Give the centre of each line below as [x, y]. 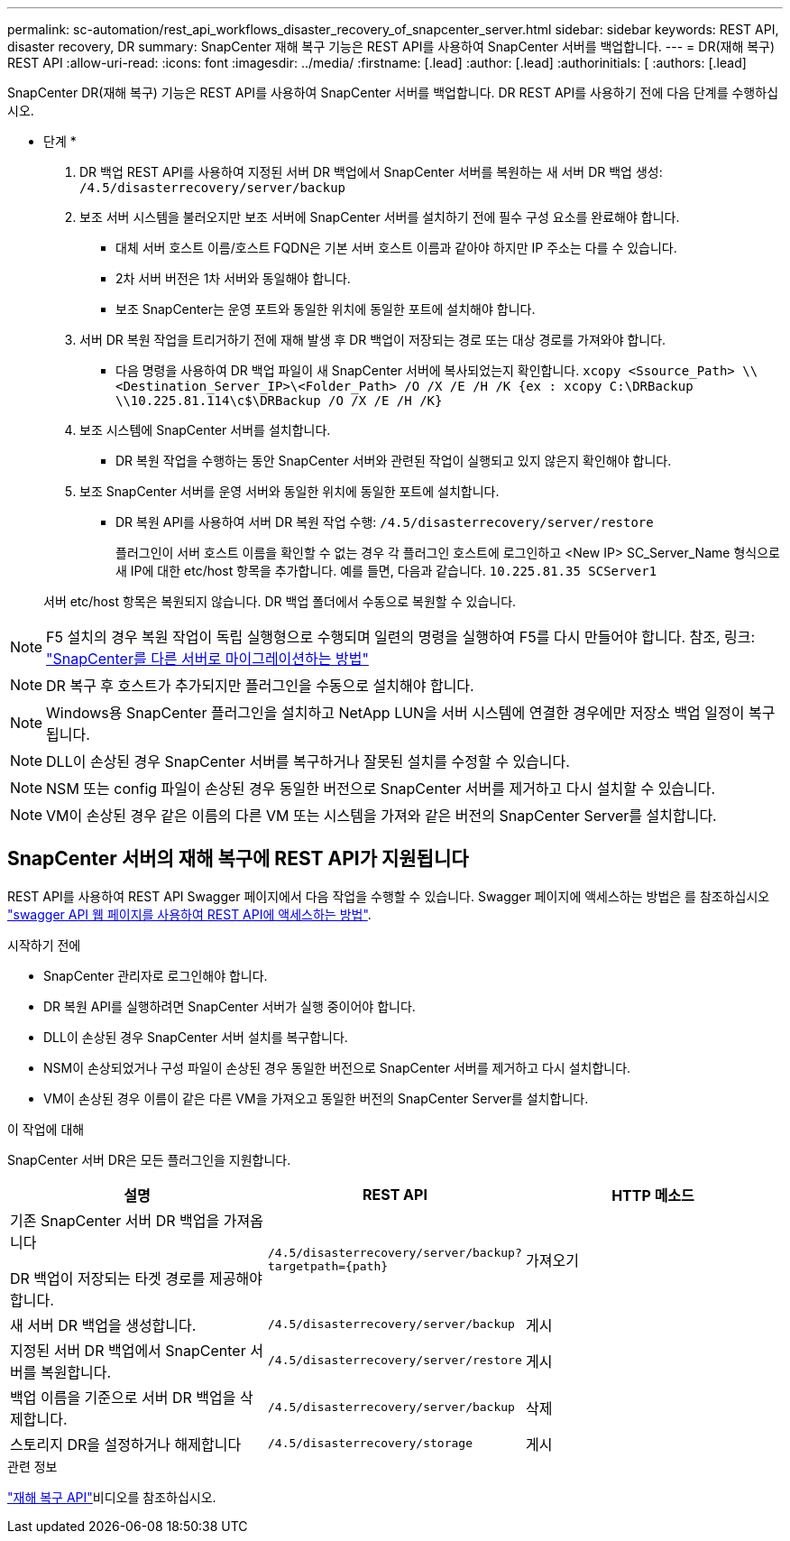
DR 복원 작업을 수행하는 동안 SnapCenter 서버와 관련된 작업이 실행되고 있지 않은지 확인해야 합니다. [394, 461]
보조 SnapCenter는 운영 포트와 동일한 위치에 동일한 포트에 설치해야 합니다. [326, 309]
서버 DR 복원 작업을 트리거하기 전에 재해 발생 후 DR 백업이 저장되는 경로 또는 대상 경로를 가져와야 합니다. [373, 340]
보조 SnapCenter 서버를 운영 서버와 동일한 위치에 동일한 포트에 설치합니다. [289, 491]
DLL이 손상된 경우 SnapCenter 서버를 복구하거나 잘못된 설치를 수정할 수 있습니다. [308, 761]
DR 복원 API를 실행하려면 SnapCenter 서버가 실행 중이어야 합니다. [230, 1006]
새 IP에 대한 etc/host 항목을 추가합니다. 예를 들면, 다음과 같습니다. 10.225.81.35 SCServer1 [386, 571]
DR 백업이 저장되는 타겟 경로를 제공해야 [136, 1278]
